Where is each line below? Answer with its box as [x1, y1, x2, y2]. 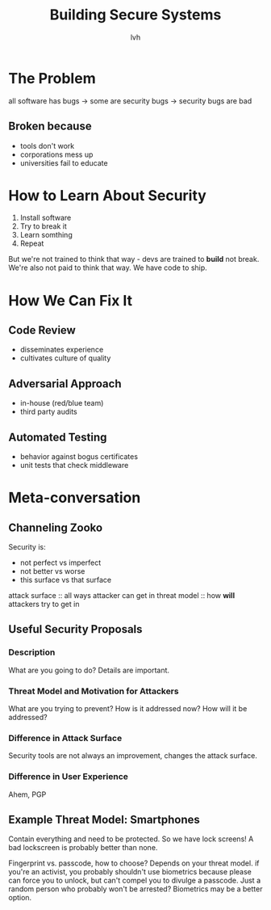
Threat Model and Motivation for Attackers [8, 685, 179, 697]
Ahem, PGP [8, 790, 47, 799]
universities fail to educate [19, 158, 108, 167]
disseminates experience [19, 345, 104, 355]
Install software [19, 213, 72, 223]
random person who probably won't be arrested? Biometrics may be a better [8, 884, 263, 894]
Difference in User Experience [8, 771, 129, 782]
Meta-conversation [8, 489, 141, 507]
